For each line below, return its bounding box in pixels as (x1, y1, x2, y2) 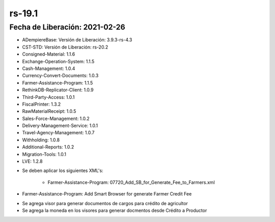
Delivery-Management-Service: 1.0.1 (22, 122, 98, 129)
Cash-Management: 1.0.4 (22, 65, 75, 71)
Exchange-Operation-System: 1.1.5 (22, 58, 95, 64)
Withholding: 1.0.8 (22, 137, 60, 143)
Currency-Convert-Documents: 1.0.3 (22, 72, 99, 79)
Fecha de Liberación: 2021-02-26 (9, 22, 125, 32)
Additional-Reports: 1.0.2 (22, 144, 74, 150)
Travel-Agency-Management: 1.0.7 (22, 130, 95, 136)
